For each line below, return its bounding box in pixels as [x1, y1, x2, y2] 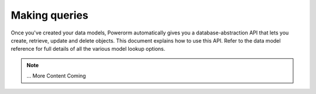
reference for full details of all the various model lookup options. [11, 46, 166, 53]
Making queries [11, 9, 89, 22]
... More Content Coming [26, 72, 86, 79]
